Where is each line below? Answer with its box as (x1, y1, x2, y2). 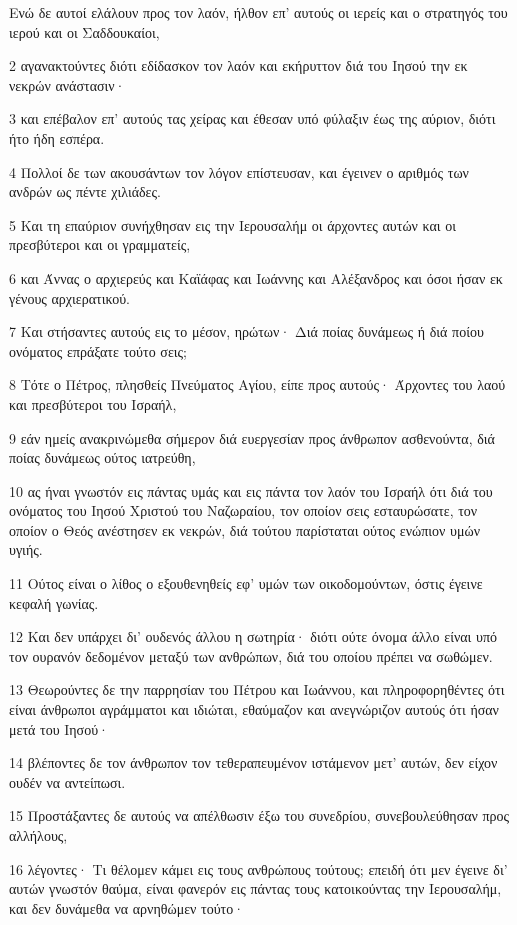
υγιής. (9, 539, 43, 560)
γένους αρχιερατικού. (9, 287, 130, 308)
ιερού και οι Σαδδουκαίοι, (9, 21, 160, 42)
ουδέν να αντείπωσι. (9, 771, 126, 792)
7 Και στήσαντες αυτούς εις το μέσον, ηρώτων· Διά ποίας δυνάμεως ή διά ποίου (9, 321, 484, 342)
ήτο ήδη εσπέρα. (9, 127, 105, 148)
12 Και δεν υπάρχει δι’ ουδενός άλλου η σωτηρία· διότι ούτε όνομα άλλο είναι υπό (9, 626, 497, 647)
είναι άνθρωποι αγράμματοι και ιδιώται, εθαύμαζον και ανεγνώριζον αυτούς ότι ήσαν (9, 699, 499, 720)
